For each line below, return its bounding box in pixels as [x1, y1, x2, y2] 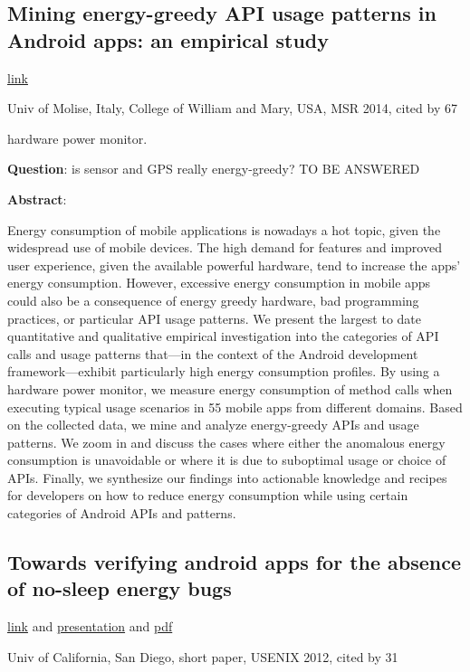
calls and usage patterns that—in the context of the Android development [7, 344, 418, 363]
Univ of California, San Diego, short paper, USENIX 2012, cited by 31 [7, 647, 398, 666]
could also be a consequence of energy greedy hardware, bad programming [7, 290, 419, 309]
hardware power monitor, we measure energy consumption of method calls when [7, 379, 453, 398]
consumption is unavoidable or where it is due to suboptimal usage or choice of [7, 450, 446, 469]
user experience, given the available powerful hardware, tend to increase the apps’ [7, 255, 461, 274]
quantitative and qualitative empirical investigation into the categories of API [7, 327, 439, 345]
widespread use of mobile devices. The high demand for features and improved [7, 238, 442, 257]
